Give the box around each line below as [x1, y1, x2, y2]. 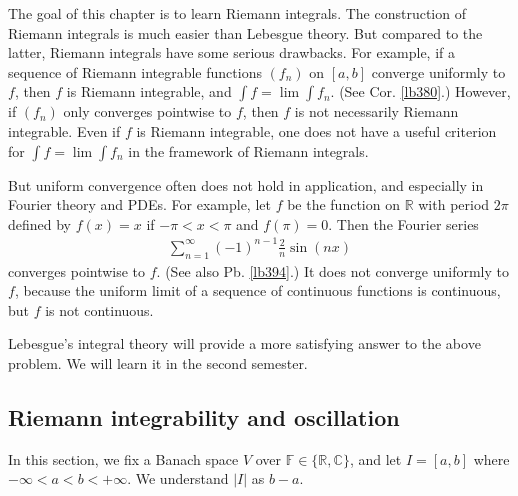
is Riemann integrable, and [66, 81, 232, 102]
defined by [8, 213, 72, 234]
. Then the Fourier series [328, 213, 479, 234]
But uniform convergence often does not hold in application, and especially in [8, 174, 484, 195]
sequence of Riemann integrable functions [8, 61, 262, 82]
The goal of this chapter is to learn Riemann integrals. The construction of [8, 3, 466, 23]
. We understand [127, 468, 229, 489]
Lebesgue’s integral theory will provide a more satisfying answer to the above [8, 333, 481, 354]
